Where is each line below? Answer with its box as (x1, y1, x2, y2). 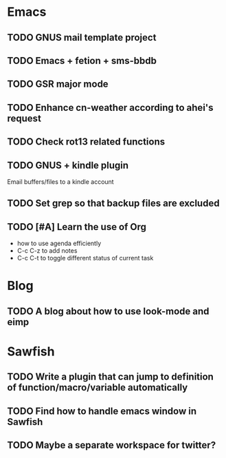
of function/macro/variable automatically (7, 382, 188, 393)
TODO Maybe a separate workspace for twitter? (7, 439, 216, 451)
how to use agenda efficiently (16, 239, 102, 248)
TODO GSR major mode (7, 79, 109, 90)
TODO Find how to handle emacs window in (7, 405, 197, 417)
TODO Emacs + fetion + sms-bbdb (7, 54, 157, 66)
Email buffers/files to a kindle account (7, 177, 115, 186)
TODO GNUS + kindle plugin (7, 159, 129, 171)
